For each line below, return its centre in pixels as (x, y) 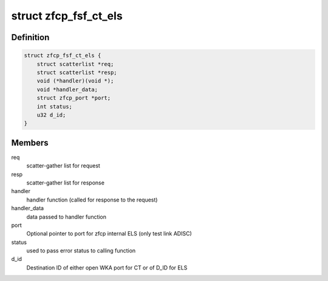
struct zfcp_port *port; (74, 98)
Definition (30, 37)
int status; (55, 107)
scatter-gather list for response (65, 183)
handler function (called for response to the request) (92, 200)
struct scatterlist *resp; (77, 72)
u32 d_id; (51, 115)
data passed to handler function (66, 217)
